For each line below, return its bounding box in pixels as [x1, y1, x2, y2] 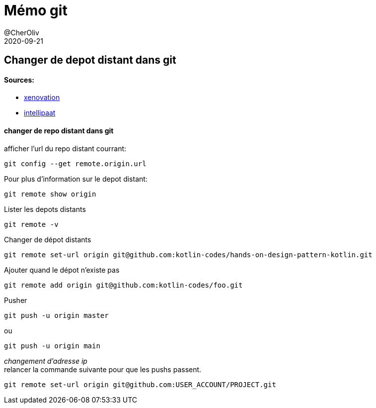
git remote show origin [4, 190, 96, 198]
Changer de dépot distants [4, 235, 91, 244]
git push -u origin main [4, 341, 100, 350]
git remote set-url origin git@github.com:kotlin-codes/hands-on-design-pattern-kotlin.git [4, 250, 373, 259]
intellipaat [24, 108, 56, 117]
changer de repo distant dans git [4, 126, 114, 135]
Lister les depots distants [4, 204, 86, 213]
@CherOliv [4, 28, 39, 37]
